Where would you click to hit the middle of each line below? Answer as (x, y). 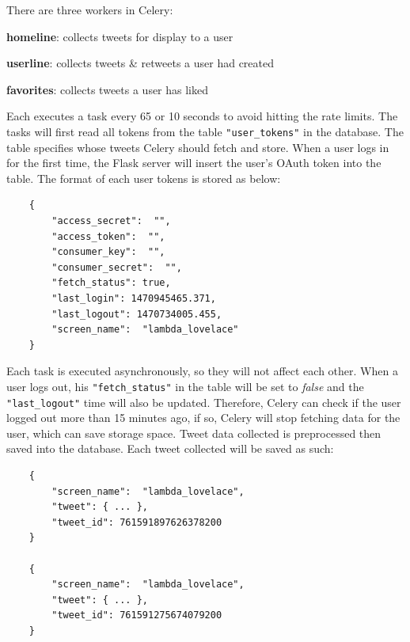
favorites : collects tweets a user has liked (108, 89)
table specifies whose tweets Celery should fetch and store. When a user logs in (198, 147)
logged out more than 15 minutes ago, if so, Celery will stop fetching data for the (203, 418)
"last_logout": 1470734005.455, (137, 314)
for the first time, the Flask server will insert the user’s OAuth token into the (194, 163)
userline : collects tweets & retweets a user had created (140, 63)
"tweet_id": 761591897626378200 (137, 522)
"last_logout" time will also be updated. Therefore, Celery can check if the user (204, 402)
